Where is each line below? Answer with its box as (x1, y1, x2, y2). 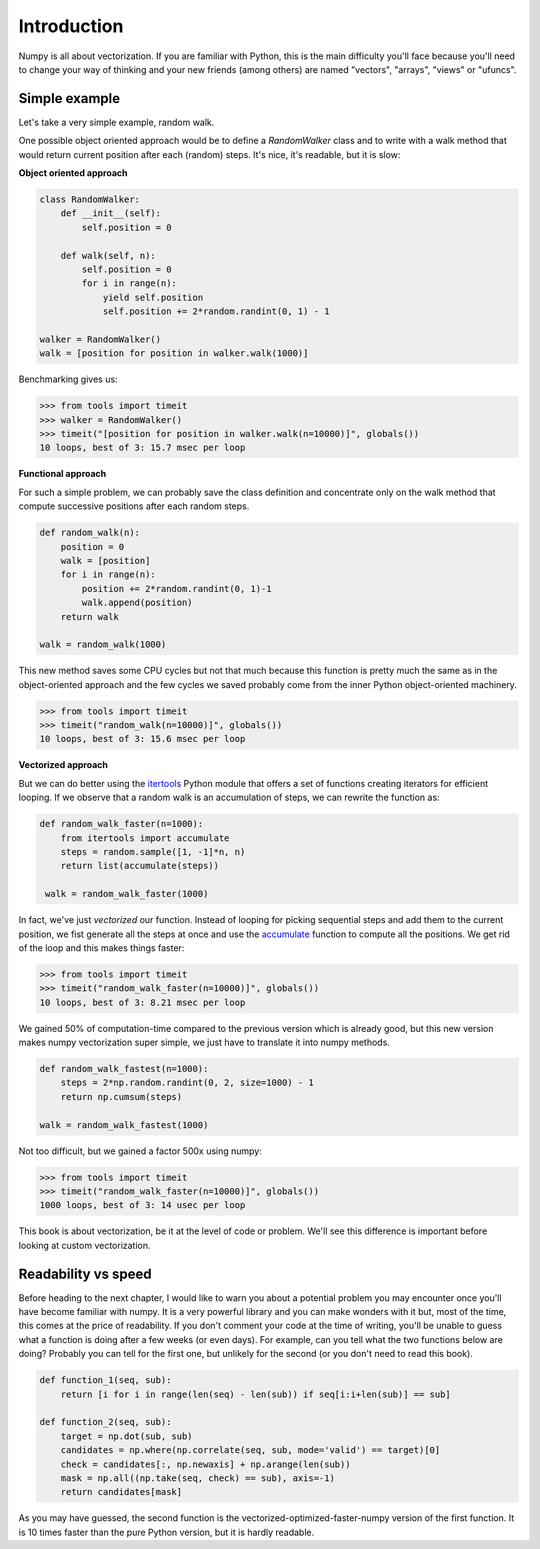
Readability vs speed (18, 1265, 152, 1282)
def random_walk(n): (39, 527, 140, 539)
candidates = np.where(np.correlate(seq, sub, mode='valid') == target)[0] (60, 1445, 441, 1456)
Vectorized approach (18, 759, 109, 771)
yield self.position (102, 291, 204, 303)
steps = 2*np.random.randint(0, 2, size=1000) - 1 (60, 1077, 314, 1089)
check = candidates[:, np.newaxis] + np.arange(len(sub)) (60, 1458, 351, 1470)
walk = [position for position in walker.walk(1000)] (39, 348, 309, 359)
